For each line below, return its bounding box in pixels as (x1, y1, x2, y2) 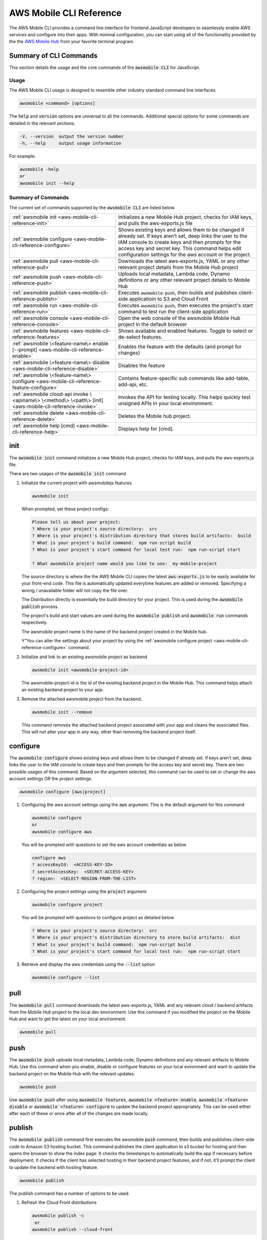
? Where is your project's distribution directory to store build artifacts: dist (32, 935, 241, 940)
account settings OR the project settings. (9, 776, 92, 782)
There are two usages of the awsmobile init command (9, 471, 126, 477)
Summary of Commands (9, 194, 69, 201)
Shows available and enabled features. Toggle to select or (118, 327, 253, 334)
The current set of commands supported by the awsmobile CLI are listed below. (9, 204, 176, 210)
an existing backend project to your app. (21, 687, 104, 693)
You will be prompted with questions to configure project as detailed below (21, 914, 174, 920)
